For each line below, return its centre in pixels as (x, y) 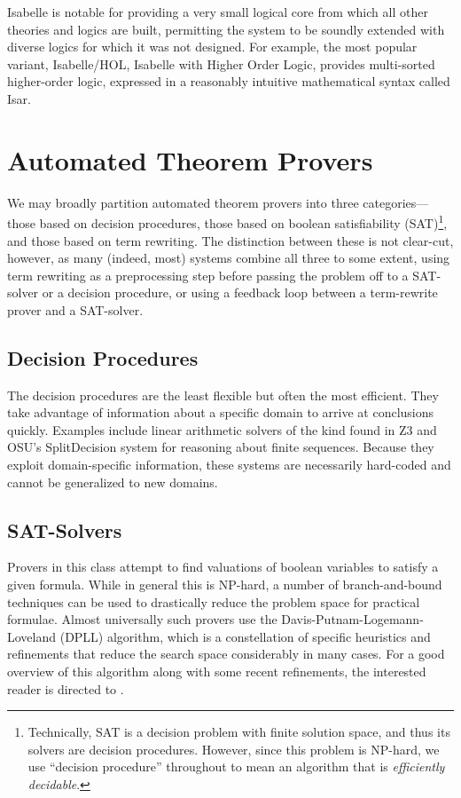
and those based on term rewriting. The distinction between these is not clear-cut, (230, 240)
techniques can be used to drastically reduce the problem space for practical (214, 601)
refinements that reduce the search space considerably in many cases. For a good (226, 654)
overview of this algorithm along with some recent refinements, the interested (217, 672)
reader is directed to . (66, 688)
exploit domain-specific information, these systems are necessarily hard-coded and (229, 465)
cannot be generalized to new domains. (113, 482)
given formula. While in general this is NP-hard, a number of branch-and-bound (225, 585)
